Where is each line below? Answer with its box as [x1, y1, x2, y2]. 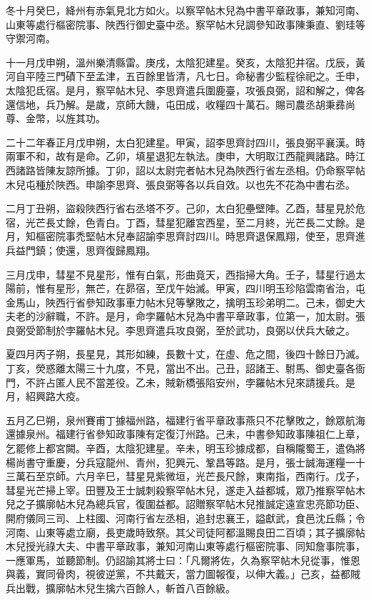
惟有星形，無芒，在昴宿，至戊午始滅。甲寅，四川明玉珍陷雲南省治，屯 [35, 281, 365, 296]
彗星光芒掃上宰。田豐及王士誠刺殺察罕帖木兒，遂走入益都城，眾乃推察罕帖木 [6, 482, 365, 497]
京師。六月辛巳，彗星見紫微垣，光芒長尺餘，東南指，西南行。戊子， [45, 469, 365, 484]
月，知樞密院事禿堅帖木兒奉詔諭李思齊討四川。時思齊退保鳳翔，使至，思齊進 [6, 229, 365, 244]
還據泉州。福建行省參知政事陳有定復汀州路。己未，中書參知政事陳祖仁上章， [6, 426, 365, 441]
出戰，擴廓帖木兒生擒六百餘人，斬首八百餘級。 [15, 580, 235, 595]
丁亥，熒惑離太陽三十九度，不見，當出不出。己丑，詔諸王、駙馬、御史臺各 [6, 361, 355, 376]
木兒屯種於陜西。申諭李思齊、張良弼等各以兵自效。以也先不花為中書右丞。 [6, 176, 355, 191]
